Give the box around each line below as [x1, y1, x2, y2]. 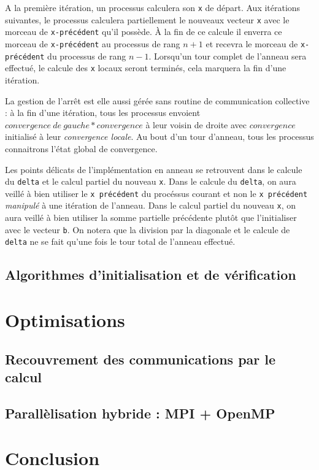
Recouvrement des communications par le [5, 349, 276, 368]
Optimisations [5, 307, 125, 332]
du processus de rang [47, 49, 126, 62]
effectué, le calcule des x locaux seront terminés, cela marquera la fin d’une [5, 61, 286, 74]
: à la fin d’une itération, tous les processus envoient [5, 106, 201, 119]
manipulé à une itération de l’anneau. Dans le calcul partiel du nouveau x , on [5, 199, 296, 212]
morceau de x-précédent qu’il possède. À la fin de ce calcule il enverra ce [5, 25, 282, 38]
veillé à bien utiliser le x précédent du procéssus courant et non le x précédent [5, 187, 308, 199]
